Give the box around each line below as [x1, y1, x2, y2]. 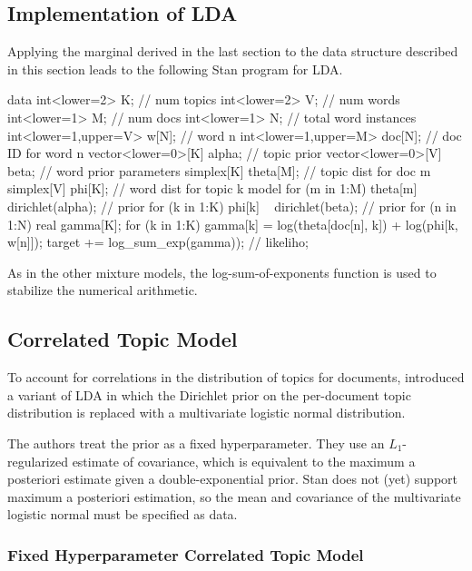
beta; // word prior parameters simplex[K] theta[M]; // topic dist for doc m [7, 161, 431, 180]
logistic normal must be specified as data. [7, 505, 238, 524]
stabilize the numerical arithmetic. [7, 281, 198, 300]
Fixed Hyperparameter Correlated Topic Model [7, 543, 364, 566]
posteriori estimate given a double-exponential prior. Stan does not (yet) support [7, 469, 457, 488]
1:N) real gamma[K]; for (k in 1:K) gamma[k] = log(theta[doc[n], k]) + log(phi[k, [7, 214, 458, 233]
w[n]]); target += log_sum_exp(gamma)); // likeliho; [7, 232, 309, 251]
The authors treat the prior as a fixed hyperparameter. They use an [7, 433, 385, 452]
